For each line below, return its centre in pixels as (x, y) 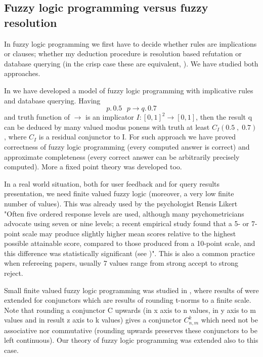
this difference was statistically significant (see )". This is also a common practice (129, 253)
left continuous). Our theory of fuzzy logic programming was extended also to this (131, 340)
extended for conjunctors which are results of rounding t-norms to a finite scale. (128, 300)
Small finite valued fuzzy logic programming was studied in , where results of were (131, 290)
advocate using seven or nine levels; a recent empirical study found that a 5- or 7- (131, 223)
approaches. (22, 73)
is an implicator (110, 117)
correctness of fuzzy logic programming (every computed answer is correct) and (127, 146)
